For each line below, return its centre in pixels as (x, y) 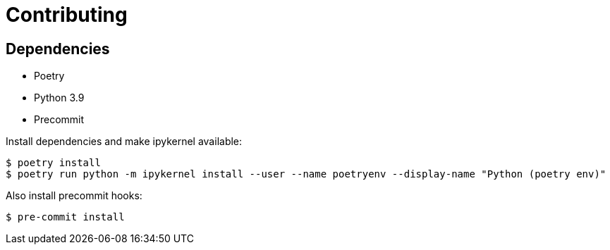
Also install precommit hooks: (74, 196)
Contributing (67, 15)
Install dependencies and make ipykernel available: (124, 142)
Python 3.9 (59, 98)
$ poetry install (53, 163)
